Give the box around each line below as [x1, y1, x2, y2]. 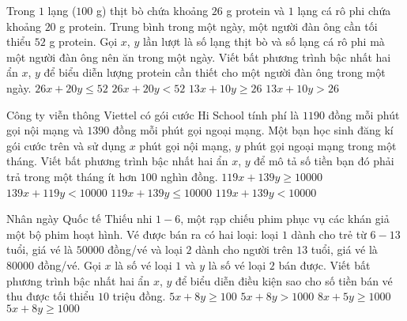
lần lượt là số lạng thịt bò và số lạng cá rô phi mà [142, 33, 385, 50]
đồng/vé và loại [107, 241, 183, 258]
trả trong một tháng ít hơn [6, 168, 137, 184]
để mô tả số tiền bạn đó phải [254, 153, 394, 169]
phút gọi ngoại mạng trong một [243, 137, 397, 153]
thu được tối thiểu [6, 288, 95, 304]
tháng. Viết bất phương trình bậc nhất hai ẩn [6, 153, 228, 169]
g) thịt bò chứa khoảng [96, 2, 209, 18]
